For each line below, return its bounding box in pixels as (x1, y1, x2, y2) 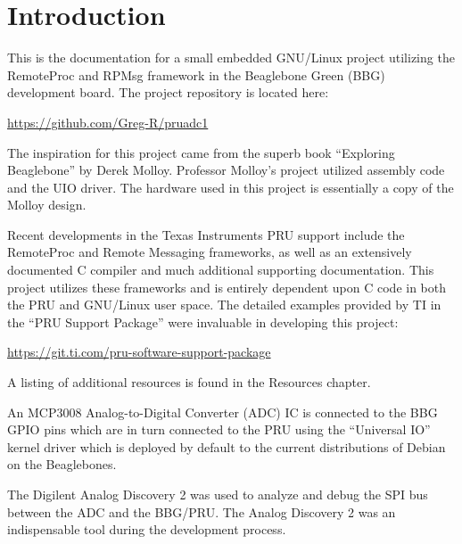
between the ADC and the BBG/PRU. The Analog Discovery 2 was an (7, 502, 396, 521)
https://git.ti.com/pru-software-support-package (7, 342, 271, 361)
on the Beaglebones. (7, 455, 117, 474)
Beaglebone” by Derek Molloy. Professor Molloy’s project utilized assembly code (7, 161, 445, 179)
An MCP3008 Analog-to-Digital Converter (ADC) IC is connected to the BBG (7, 402, 438, 421)
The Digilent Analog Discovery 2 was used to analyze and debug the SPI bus (7, 485, 428, 503)
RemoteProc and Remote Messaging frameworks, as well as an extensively (7, 243, 412, 261)
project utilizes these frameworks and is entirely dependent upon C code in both (7, 277, 447, 296)
